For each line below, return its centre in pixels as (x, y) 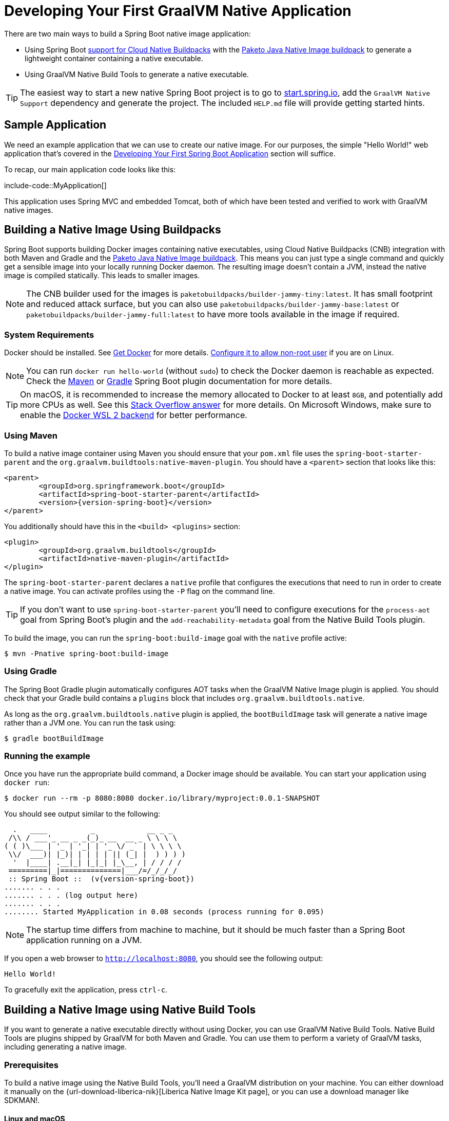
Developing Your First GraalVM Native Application (178, 11)
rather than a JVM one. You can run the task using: (90, 722)
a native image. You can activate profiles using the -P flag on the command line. (140, 591)
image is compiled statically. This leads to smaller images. (102, 276)
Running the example (47, 756)
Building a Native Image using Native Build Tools (130, 1009)
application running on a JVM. (84, 940)
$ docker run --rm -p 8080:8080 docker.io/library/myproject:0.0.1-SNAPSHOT (162, 798)
